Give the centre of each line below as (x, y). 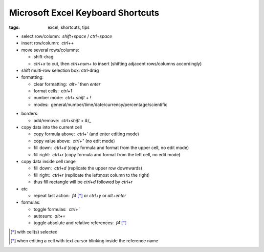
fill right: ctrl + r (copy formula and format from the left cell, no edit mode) (107, 154)
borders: (30, 114)
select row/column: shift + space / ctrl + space (67, 36)
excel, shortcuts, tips (69, 27)
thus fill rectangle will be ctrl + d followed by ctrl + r (83, 182)
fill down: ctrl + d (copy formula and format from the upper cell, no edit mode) (111, 148)
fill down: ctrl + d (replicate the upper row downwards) (88, 168)
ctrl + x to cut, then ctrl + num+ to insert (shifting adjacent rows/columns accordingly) (118, 63)
